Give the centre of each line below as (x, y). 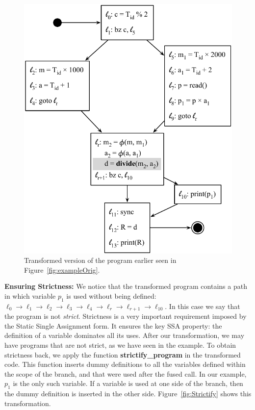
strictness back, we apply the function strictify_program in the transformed (123, 354)
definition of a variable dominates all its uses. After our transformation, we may (125, 335)
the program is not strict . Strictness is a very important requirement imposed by (126, 316)
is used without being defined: (111, 295)
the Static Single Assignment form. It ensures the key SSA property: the (113, 325)
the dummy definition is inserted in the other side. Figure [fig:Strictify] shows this (128, 394)
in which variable (30, 295)
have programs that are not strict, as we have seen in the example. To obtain (120, 345)
